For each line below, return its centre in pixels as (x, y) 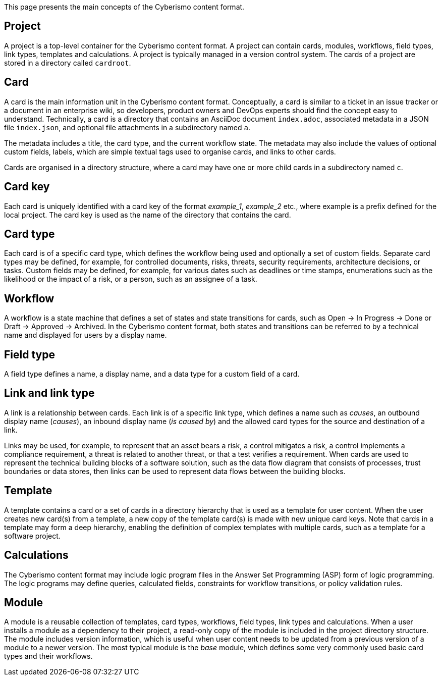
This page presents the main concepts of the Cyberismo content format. (124, 7)
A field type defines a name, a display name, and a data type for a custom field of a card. (152, 374)
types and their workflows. (48, 656)
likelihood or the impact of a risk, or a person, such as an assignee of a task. (131, 279)
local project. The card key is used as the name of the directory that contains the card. (148, 215)
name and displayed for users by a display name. (86, 335)
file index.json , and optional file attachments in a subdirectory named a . (127, 127)
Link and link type (49, 393)
